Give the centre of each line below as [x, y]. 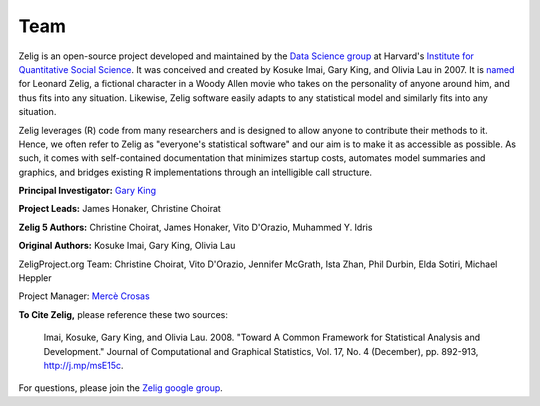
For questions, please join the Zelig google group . [121, 388]
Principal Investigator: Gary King [87, 191]
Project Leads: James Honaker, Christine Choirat [120, 209]
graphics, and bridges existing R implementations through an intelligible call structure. [195, 172]
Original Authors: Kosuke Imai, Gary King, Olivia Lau [127, 246]
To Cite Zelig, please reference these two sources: [123, 314]
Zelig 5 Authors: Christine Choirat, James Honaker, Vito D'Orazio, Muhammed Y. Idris [195, 227]
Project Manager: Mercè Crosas [84, 296]
